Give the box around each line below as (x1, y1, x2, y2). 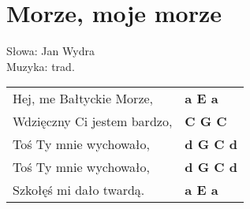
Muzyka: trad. (6, 58, 75, 74)
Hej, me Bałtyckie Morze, (13, 89, 154, 108)
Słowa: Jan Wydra (6, 43, 95, 59)
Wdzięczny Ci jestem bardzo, (13, 112, 173, 131)
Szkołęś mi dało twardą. (13, 181, 145, 200)
